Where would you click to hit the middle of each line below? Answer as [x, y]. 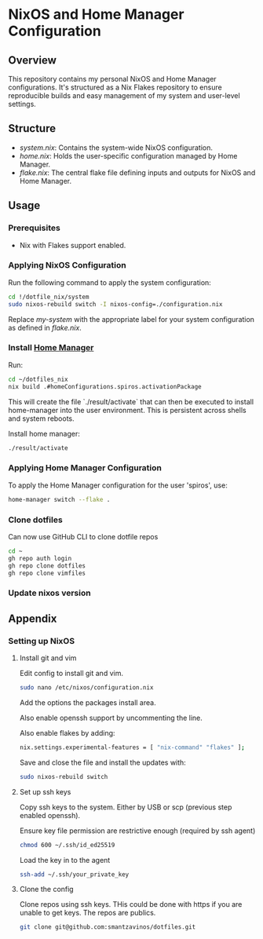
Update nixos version [50, 593]
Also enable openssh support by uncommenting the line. [111, 718]
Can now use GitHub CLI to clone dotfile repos [83, 536]
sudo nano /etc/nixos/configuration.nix [86, 688]
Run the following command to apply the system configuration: [110, 282]
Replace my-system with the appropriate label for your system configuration [131, 319]
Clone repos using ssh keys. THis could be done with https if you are [131, 904]
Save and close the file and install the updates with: [102, 762]
